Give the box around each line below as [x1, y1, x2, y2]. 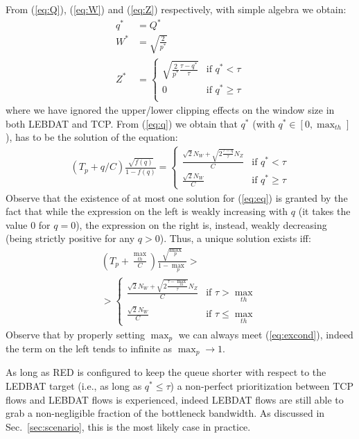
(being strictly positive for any [6, 231, 135, 246]
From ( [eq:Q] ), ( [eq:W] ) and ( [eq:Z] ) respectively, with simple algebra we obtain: [6, 2, 347, 16]
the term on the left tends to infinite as [6, 341, 173, 355]
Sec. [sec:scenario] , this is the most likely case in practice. [6, 419, 251, 433]
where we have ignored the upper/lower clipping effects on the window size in [6, 103, 335, 117]
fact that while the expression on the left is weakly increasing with [6, 204, 288, 218]
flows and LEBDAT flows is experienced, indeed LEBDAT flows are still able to [6, 392, 344, 406]
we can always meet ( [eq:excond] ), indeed [178, 327, 353, 341]
